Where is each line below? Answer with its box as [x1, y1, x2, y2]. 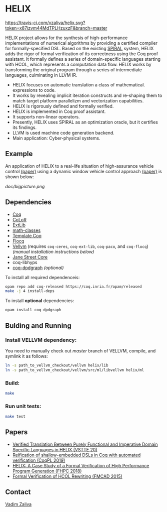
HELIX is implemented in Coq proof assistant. [12, 108, 106, 114]
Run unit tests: [5, 403, 41, 410]
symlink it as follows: [5, 353, 48, 359]
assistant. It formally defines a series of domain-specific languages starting [5, 56, 161, 62]
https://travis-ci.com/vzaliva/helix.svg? [5, 20, 85, 26]
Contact [5, 488, 31, 496]
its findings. [12, 124, 37, 131]
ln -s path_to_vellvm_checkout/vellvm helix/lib [5, 362, 108, 368]
